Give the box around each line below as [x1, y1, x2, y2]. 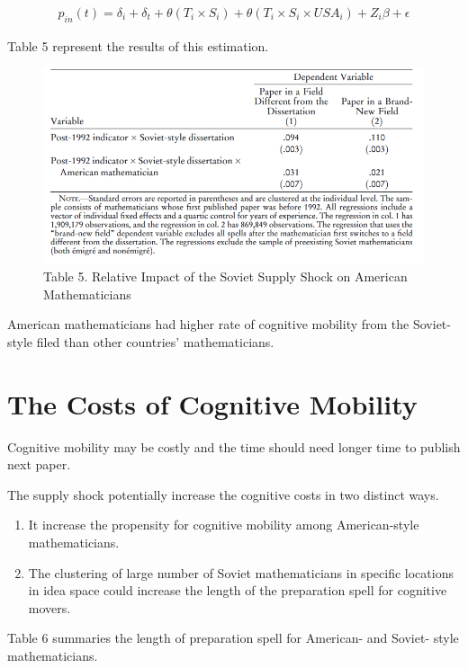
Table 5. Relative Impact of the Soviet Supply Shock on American [43, 267, 408, 286]
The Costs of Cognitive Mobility [7, 385, 418, 422]
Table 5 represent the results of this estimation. [7, 36, 269, 55]
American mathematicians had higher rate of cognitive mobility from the [7, 315, 409, 334]
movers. [28, 598, 71, 617]
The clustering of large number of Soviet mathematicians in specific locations [28, 563, 454, 582]
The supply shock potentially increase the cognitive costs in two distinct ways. [7, 485, 439, 503]
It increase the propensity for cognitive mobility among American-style [28, 515, 419, 534]
